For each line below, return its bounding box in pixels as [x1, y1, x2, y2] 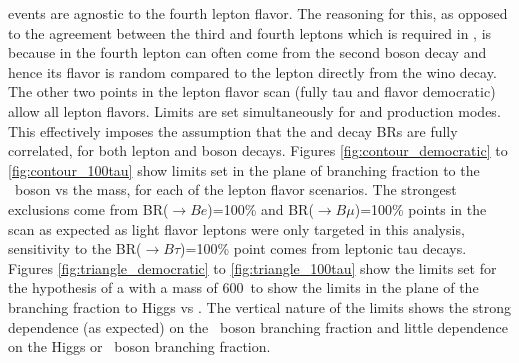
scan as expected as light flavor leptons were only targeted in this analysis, [8, 218, 465, 239]
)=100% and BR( [207, 198, 314, 219]
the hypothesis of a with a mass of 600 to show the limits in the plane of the [8, 277, 479, 298]
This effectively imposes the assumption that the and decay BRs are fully [8, 120, 458, 141]
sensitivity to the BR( [8, 238, 142, 259]
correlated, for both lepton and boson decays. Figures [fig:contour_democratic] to [8, 140, 508, 161]
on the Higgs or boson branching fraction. [8, 336, 271, 357]
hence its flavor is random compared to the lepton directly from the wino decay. [8, 61, 497, 82]
